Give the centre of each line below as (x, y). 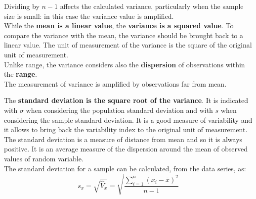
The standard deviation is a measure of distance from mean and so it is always (123, 139)
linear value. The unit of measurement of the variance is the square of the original (128, 45)
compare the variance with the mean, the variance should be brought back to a (124, 35)
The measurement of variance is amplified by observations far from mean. (115, 83)
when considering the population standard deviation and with (119, 110)
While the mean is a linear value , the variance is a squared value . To (119, 25)
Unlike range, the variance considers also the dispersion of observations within (125, 64)
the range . (21, 74)
